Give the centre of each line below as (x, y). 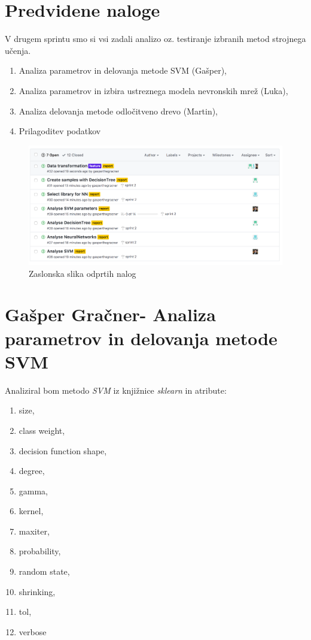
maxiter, (34, 531)
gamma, (33, 490)
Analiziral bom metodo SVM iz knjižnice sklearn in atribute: (116, 390)
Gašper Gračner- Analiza (110, 314)
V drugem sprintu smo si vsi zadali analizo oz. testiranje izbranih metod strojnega (155, 39)
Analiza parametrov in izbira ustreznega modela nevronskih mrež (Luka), (153, 90)
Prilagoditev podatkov (60, 131)
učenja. (18, 50)
